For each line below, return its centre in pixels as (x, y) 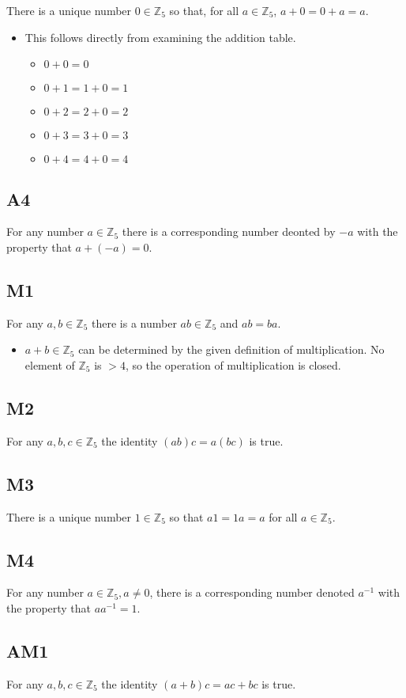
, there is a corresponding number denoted (252, 592)
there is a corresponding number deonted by (229, 231)
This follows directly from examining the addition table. (160, 37)
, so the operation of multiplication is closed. (233, 364)
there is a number (134, 322)
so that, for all (204, 10)
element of (50, 364)
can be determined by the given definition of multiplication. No (231, 349)
